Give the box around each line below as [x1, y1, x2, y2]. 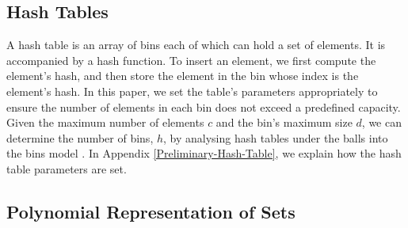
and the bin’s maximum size [215, 114, 353, 131]
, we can [361, 114, 402, 131]
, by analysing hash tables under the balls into [163, 129, 388, 146]
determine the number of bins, [6, 129, 154, 146]
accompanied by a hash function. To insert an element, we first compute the [6, 51, 376, 68]
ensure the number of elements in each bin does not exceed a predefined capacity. [6, 98, 401, 115]
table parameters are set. [6, 160, 127, 177]
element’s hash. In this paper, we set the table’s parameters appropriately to [6, 82, 378, 99]
